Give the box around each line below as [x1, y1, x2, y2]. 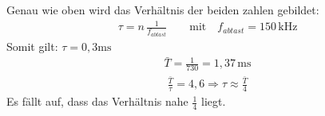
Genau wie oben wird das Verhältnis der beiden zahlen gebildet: [6, 2, 319, 17]
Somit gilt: [6, 37, 58, 54]
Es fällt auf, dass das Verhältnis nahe [6, 93, 188, 110]
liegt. [200, 93, 226, 110]
